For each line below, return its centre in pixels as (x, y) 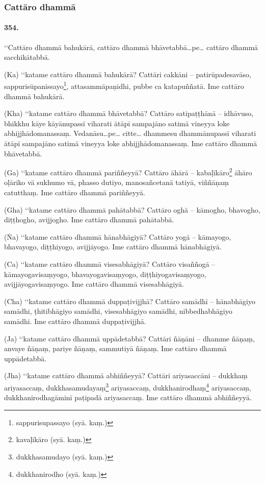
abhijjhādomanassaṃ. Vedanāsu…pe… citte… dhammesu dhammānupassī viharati (130, 133)
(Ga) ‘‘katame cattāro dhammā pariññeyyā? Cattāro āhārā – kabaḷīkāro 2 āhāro (128, 171)
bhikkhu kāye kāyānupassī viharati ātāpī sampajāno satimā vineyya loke (117, 123)
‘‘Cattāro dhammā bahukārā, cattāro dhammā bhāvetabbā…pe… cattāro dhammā (131, 47)
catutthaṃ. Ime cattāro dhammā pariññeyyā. (75, 192)
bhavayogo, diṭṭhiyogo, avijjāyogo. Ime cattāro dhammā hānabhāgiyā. (113, 247)
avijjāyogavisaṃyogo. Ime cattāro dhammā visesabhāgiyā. (94, 284)
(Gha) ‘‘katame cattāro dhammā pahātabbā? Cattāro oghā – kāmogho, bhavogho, (132, 209)
